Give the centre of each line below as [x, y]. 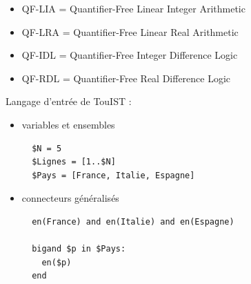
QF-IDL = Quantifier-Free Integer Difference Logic [130, 55]
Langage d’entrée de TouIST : [69, 101]
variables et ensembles [68, 124]
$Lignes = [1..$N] [74, 162]
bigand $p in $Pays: [79, 249]
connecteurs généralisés [70, 198]
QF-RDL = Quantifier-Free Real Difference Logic [126, 78]
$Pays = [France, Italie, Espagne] [113, 175]
